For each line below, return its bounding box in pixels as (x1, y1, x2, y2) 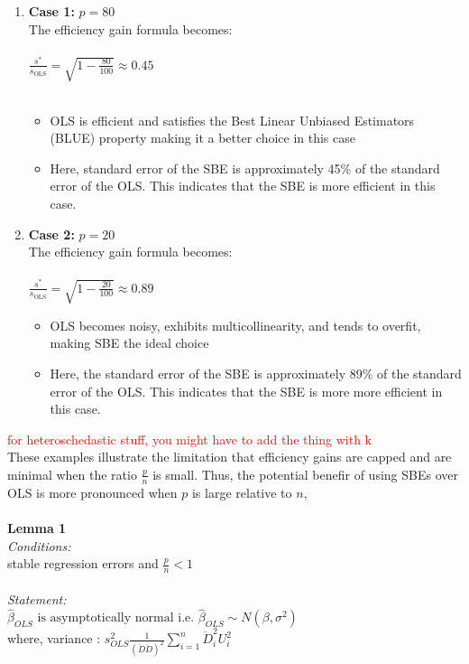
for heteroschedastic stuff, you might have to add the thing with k (7, 429, 372, 448)
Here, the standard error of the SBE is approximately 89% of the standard (50, 363, 462, 382)
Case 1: (28, 2, 75, 20)
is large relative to (191, 482, 292, 501)
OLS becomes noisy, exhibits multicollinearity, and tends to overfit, (50, 315, 421, 334)
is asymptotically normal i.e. (37, 612, 195, 625)
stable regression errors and (7, 554, 159, 573)
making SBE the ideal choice (50, 333, 209, 352)
